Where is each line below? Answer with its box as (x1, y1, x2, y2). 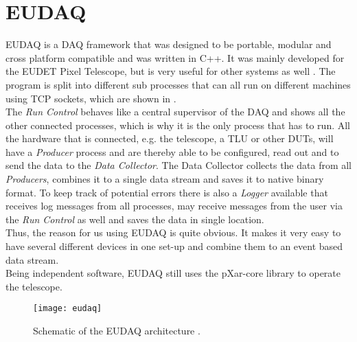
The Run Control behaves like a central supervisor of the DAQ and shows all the (5, 104, 345, 119)
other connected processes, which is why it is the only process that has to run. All (5, 117, 351, 132)
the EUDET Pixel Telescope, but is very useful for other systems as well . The (5, 64, 336, 78)
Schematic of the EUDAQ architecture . (33, 323, 200, 338)
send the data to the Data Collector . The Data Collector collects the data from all (5, 158, 352, 172)
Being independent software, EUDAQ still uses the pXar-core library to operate (5, 266, 341, 280)
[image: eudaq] (33, 304, 102, 314)
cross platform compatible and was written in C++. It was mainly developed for (5, 50, 345, 65)
